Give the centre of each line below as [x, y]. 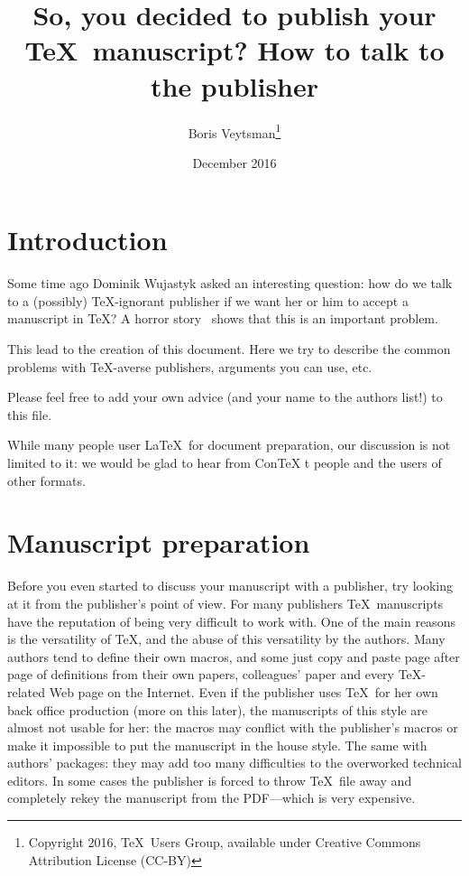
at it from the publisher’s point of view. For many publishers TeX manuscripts [225, 603]
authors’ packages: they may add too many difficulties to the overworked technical [234, 763]
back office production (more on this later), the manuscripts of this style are [218, 709]
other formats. [46, 480]
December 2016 [234, 162]
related [27, 691]
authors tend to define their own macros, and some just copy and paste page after [234, 656]
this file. [30, 414]
